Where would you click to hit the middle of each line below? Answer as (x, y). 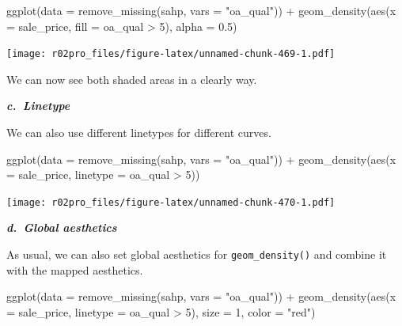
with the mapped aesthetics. (75, 269)
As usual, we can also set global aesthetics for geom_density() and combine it (197, 254)
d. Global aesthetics (62, 227)
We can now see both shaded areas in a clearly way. (132, 79)
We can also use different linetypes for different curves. (139, 133)
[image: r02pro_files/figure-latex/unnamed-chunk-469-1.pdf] (171, 54)
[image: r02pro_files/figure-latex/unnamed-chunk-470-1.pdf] (171, 202)
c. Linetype (38, 106)
